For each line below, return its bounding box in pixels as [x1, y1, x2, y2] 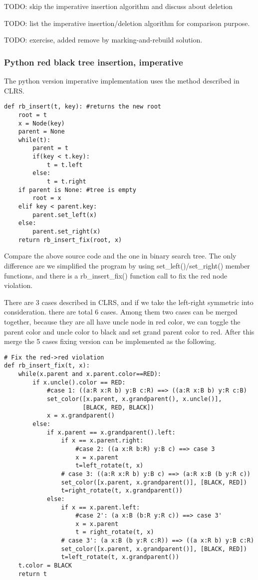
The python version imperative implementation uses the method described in [4, 75, 240, 85]
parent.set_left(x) [32, 211, 97, 218]
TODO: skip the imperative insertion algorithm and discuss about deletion [4, 1, 233, 11]
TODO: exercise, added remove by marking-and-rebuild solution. [4, 34, 203, 45]
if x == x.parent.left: [61, 503, 140, 511]
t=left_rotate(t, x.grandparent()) [61, 553, 179, 561]
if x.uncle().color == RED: [32, 378, 126, 386]
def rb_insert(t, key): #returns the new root [4, 103, 161, 110]
